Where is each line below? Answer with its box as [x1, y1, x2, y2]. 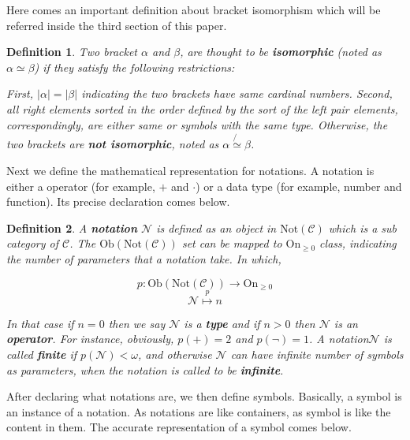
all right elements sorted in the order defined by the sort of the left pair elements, [6, 100, 398, 117]
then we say [108, 315, 166, 331]
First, [6, 85, 34, 102]
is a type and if [184, 315, 260, 331]
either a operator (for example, [6, 177, 155, 194]
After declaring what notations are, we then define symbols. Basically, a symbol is [6, 388, 402, 405]
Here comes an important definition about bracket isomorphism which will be [6, 2, 381, 17]
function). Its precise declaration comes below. [6, 193, 230, 210]
